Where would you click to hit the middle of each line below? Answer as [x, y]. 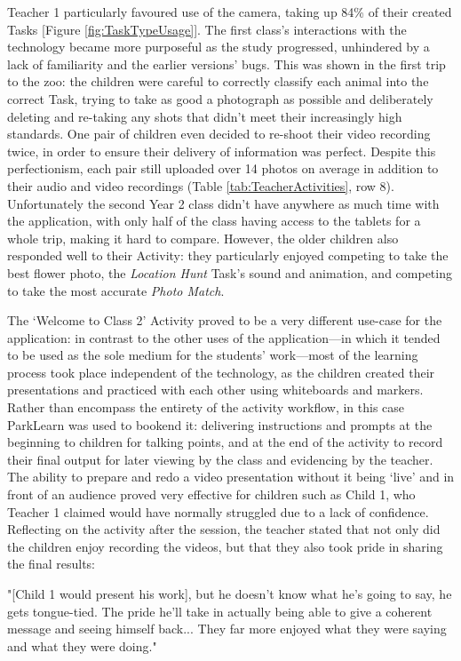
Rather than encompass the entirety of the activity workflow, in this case [206, 407]
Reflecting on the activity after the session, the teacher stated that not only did [224, 529]
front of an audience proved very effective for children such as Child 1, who [211, 494]
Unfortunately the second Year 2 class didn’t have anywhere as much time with [223, 203]
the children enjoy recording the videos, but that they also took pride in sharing [225, 546]
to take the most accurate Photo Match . [116, 290]
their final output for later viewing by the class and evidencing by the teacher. [220, 459]
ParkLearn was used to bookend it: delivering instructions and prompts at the [220, 424]
